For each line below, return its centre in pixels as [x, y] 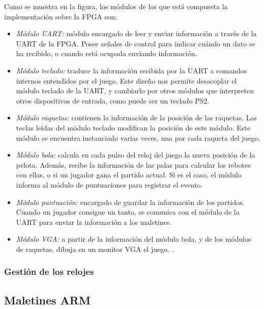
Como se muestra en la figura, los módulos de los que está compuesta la [116, 6]
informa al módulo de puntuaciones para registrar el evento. [109, 184]
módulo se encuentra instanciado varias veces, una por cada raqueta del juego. [138, 137]
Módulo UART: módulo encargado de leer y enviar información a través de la [136, 33]
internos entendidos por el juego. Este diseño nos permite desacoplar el [126, 80]
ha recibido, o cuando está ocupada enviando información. [107, 53]
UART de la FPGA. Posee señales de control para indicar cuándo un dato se [136, 43]
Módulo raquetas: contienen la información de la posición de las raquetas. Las [137, 118]
